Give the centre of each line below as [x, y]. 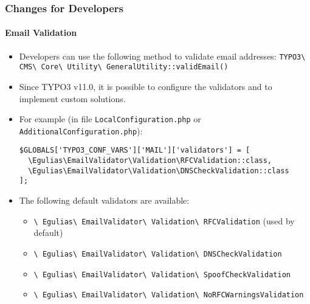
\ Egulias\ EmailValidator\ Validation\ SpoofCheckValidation [162, 275]
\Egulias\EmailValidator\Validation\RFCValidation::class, [150, 161]
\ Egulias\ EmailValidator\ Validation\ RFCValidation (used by [164, 220]
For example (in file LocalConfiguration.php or [110, 119]
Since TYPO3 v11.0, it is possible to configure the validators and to [146, 86]
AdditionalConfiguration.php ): [81, 130]
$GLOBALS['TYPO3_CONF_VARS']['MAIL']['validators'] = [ [135, 150]
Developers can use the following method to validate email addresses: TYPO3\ [162, 56]
